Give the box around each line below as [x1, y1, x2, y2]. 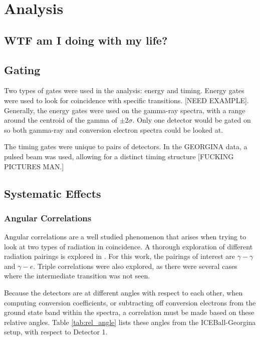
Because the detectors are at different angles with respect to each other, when [4, 287, 243, 298]
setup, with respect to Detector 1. [4, 326, 108, 337]
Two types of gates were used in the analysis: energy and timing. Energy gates [4, 85, 244, 96]
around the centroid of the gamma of [4, 115, 118, 125]
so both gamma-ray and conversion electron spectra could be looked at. [4, 124, 223, 135]
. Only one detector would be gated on [132, 115, 251, 125]
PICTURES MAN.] [4, 161, 64, 171]
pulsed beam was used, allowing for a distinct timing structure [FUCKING [4, 151, 234, 161]
